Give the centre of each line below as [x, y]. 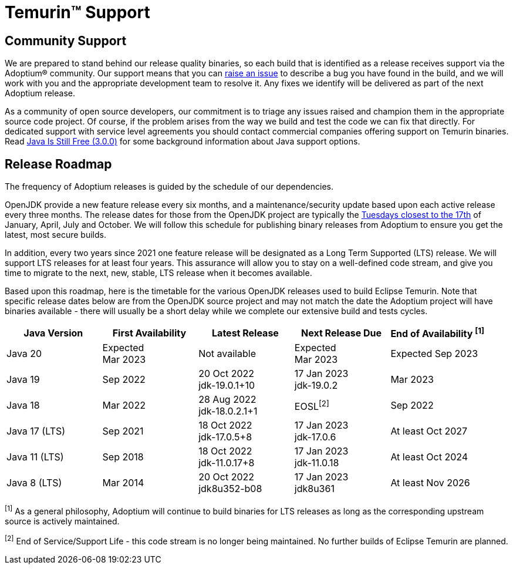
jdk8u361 [314, 489]
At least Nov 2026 [430, 483]
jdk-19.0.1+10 [227, 385]
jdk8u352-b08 [230, 489]
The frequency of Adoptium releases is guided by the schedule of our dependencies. [169, 187]
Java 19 [23, 380]
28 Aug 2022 [227, 400]
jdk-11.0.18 [317, 463]
